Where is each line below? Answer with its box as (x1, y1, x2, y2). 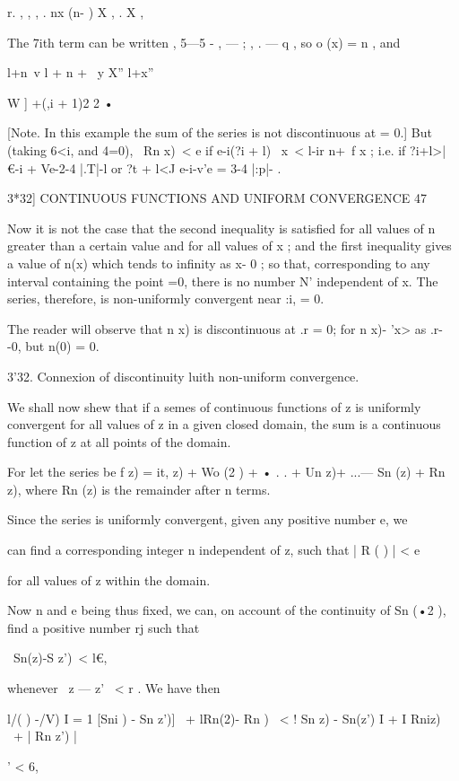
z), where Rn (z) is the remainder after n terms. (7, 479, 271, 498)
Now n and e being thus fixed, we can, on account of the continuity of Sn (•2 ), (7, 601, 446, 619)
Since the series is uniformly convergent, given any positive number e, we (7, 510, 408, 529)
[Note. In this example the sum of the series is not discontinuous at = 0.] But (7, 123, 433, 142)
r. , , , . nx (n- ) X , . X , (7, 3, 144, 21)
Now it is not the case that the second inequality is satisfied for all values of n (7, 218, 436, 237)
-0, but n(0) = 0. (7, 337, 100, 355)
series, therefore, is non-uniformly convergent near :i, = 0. (7, 289, 325, 308)
